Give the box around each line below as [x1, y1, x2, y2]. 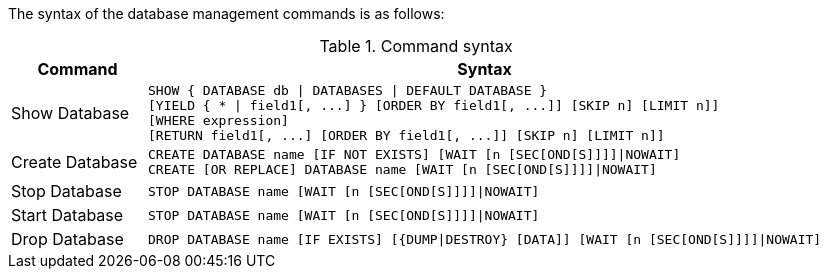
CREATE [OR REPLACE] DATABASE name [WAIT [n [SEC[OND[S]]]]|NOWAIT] [148, 162, 657, 177]
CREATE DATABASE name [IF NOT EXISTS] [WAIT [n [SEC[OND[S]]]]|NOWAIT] [148, 147, 681, 162]
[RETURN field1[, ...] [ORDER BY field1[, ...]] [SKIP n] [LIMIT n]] [148, 128, 665, 143]
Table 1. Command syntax [319, 36, 513, 56]
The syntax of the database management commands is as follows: [8, 5, 445, 22]
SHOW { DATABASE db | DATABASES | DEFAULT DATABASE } [148, 83, 548, 98]
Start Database [11, 205, 124, 225]
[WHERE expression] [148, 113, 289, 128]
